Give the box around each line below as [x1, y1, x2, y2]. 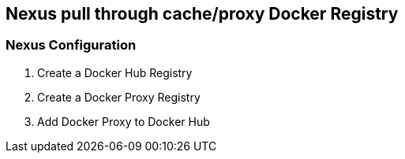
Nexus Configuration [6, 37, 137, 54]
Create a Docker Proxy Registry [37, 90, 201, 104]
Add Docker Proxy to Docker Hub [37, 114, 210, 128]
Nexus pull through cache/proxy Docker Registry [6, 4, 399, 24]
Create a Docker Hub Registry [37, 65, 193, 79]
